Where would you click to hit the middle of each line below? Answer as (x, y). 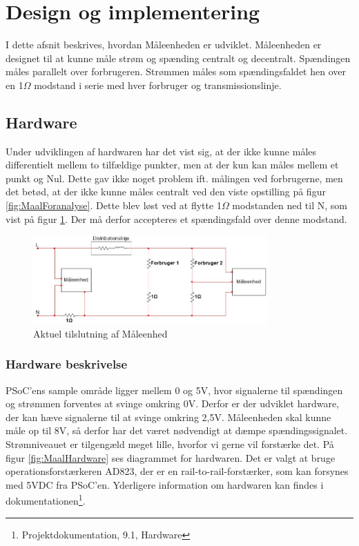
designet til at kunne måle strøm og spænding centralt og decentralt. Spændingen (178, 58)
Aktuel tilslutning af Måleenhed (100, 333)
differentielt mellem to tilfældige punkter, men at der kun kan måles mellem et (172, 165)
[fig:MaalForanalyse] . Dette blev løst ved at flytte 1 (114, 205)
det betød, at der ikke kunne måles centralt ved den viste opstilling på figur (166, 192)
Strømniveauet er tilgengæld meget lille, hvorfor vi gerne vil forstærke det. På (170, 443)
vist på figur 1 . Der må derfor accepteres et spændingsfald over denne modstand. (176, 218)
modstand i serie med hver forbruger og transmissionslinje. (158, 85)
